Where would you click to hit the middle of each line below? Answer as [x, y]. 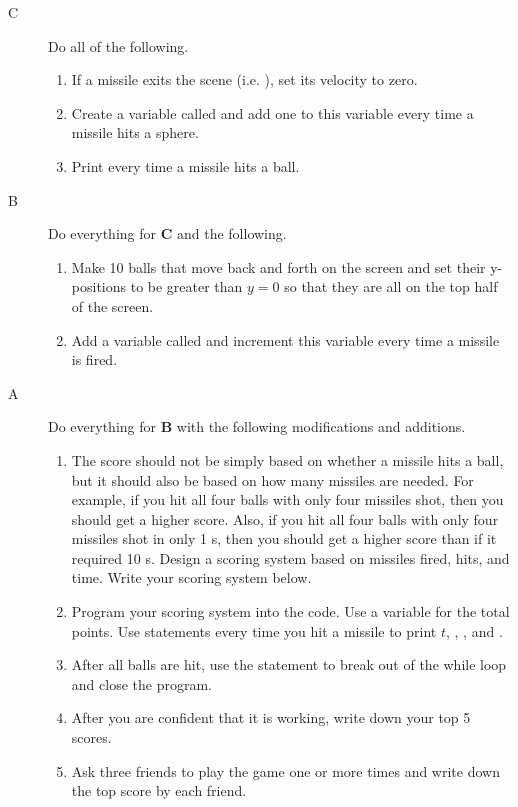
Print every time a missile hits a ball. [185, 165]
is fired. [94, 359]
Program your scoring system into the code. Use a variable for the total [290, 611]
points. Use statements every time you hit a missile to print [254, 630]
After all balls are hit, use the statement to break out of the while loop [289, 664]
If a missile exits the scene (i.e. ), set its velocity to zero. [244, 79]
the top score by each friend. [159, 790]
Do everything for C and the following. [167, 233]
